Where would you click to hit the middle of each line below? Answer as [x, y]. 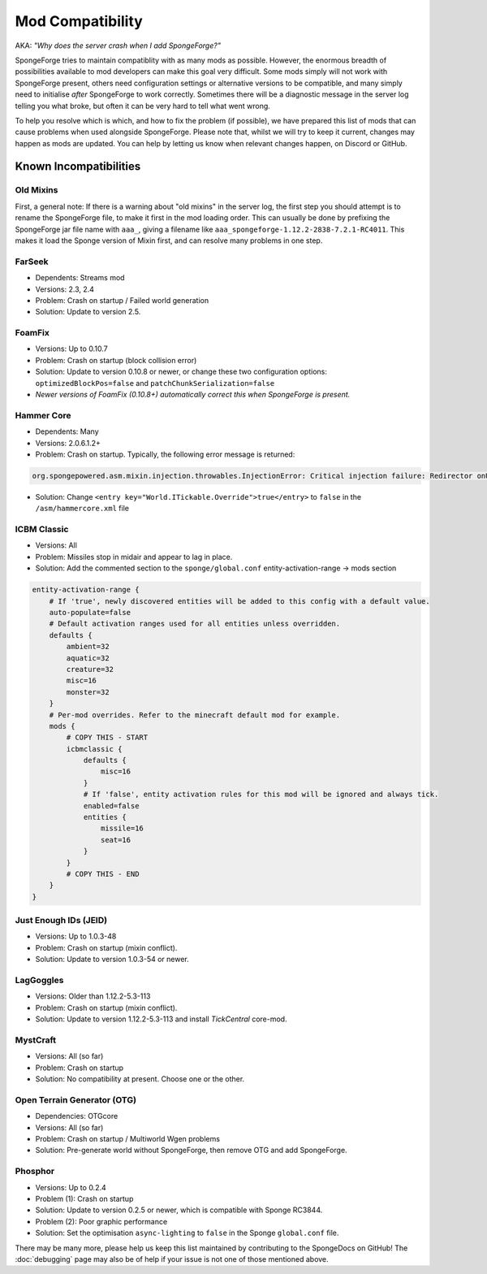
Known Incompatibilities [78, 167]
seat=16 [116, 840]
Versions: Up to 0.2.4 [71, 1187]
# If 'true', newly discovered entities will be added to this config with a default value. [239, 601]
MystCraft [36, 1040]
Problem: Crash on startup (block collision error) [116, 360]
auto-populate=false [90, 612]
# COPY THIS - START [107, 738]
